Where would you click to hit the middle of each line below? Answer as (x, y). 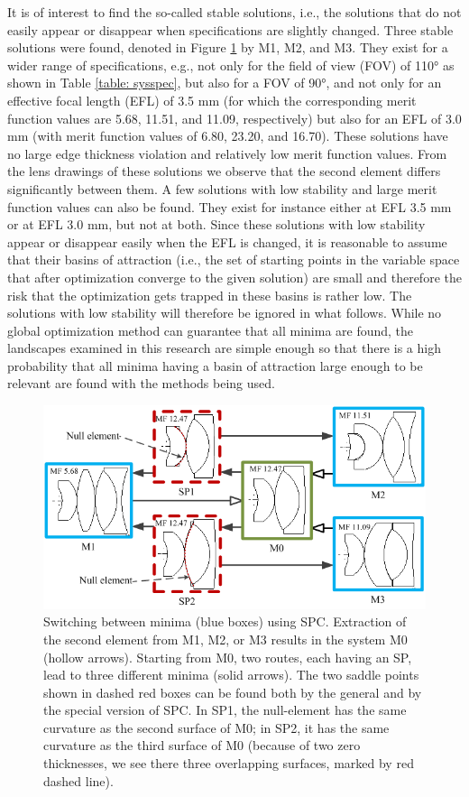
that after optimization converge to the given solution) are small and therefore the (234, 277)
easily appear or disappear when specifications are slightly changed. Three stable (230, 29)
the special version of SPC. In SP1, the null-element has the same (225, 710)
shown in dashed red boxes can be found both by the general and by (233, 692)
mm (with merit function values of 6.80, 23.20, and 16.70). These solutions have (228, 136)
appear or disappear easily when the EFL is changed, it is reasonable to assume (227, 241)
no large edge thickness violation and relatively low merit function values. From (227, 153)
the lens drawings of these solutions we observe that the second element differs (224, 171)
